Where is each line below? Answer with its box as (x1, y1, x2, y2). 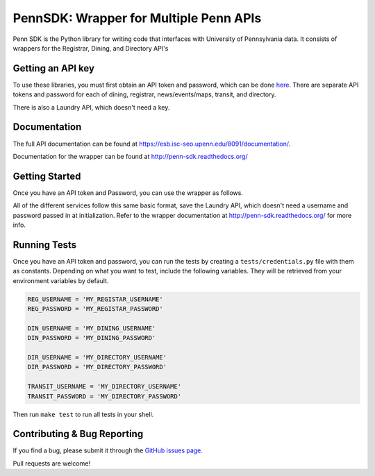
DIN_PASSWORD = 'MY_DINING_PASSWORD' (27, 334, 156, 342)
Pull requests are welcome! (12, 459, 90, 468)
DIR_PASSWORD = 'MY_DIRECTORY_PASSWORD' (27, 363, 167, 371)
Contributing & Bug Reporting (12, 428, 144, 440)
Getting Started (12, 170, 81, 182)
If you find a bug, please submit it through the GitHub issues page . (12, 446, 203, 454)
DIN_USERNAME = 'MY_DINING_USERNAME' (27, 324, 156, 332)
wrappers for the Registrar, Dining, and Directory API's (12, 44, 169, 52)
